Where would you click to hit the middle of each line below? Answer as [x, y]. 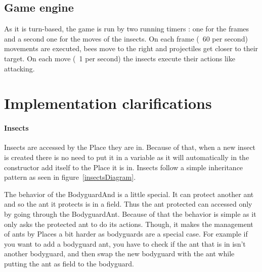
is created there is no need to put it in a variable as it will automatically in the [127, 157]
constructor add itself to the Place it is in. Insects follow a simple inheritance [124, 167]
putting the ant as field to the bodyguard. [69, 263]
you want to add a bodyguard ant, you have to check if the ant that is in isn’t [125, 243]
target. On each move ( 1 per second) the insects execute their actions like [120, 58]
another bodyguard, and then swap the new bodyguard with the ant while [119, 254]
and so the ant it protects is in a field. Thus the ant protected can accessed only [128, 204]
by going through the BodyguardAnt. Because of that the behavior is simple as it [130, 213]
